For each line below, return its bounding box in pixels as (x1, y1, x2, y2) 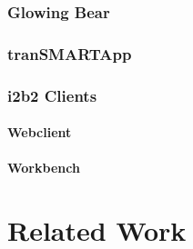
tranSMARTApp (7, 42, 132, 65)
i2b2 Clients (7, 84, 97, 106)
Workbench (7, 158, 80, 177)
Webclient (7, 123, 72, 142)
